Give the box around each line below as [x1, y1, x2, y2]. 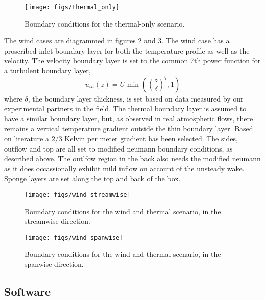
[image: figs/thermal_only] [25, 4, 120, 11]
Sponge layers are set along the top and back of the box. [4, 173, 181, 184]
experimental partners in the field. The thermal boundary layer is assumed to [4, 103, 247, 114]
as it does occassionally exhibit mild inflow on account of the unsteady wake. [4, 163, 245, 173]
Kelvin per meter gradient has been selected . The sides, [64, 133, 238, 143]
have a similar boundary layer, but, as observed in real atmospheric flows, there [4, 113, 253, 123]
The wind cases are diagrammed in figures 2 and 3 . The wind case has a [4, 35, 230, 46]
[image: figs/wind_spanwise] [25, 234, 124, 241]
